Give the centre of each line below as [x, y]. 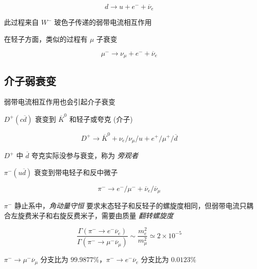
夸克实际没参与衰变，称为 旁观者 [85, 155]
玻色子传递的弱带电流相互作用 [103, 22]
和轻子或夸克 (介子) [101, 119]
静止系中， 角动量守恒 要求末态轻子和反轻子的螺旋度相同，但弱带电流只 [130, 206]
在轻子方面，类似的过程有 [46, 39]
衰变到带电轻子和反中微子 [76, 172]
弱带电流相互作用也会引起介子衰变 [60, 101]
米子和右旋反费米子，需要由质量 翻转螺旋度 [102, 215]
